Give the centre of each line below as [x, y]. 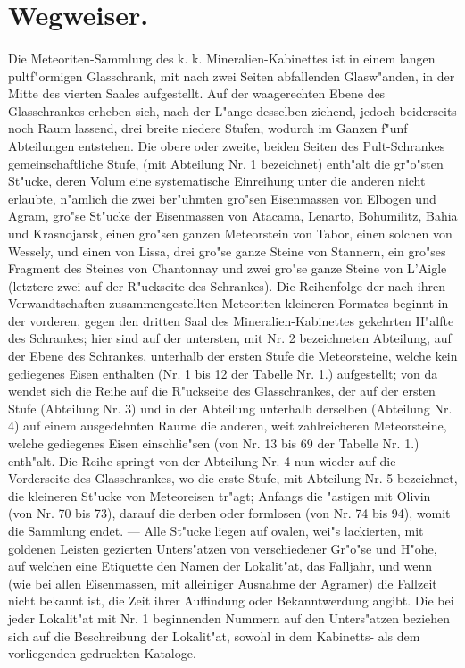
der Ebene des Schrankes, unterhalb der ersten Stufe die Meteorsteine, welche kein [233, 356]
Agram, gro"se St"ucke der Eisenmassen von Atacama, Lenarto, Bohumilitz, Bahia [233, 216]
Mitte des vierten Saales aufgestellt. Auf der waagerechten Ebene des [197, 93]
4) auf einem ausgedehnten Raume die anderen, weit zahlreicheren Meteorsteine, [228, 426]
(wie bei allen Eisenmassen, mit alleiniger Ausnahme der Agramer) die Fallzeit [223, 583]
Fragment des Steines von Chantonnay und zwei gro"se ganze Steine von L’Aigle [228, 268]
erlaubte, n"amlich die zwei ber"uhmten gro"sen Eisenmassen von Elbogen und [222, 198]
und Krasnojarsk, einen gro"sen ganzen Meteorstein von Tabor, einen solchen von [230, 233]
